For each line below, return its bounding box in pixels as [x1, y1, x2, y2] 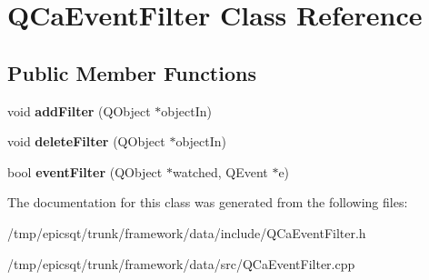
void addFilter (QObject [7, 101, 151, 120]
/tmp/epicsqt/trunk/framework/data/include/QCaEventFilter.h [7, 223, 366, 242]
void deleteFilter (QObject [7, 132, 165, 151]
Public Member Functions [7, 58, 256, 86]
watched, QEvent [172, 162, 268, 181]
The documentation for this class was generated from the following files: [7, 193, 408, 212]
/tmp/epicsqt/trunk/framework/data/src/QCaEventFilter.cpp [7, 254, 355, 273]
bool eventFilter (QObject [7, 162, 163, 181]
